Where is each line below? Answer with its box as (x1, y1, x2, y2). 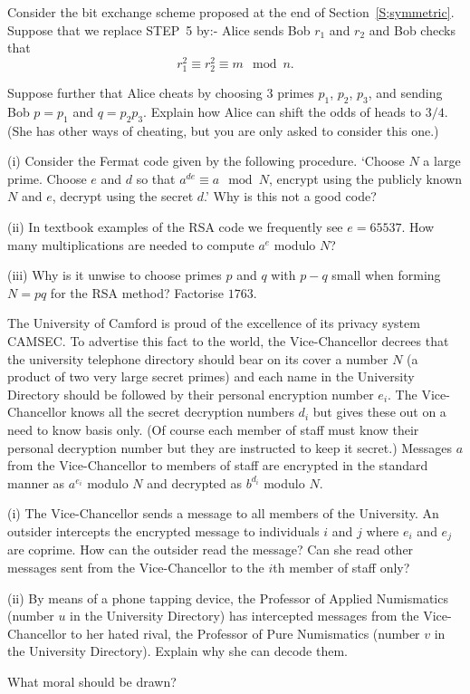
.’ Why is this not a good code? (204, 187, 377, 206)
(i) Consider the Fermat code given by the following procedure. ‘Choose (7, 151, 405, 170)
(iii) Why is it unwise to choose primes (7, 265, 222, 284)
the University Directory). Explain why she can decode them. (7, 641, 348, 660)
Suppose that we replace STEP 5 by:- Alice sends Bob (7, 20, 311, 39)
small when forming (331, 265, 441, 284)
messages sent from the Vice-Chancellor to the (7, 557, 264, 576)
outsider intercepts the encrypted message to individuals (7, 521, 320, 540)
